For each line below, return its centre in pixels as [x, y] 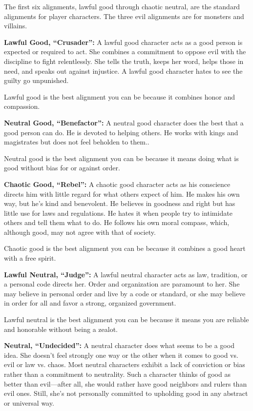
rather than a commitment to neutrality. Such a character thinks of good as [117, 374]
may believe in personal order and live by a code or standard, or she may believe [125, 293]
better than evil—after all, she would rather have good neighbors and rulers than [126, 383]
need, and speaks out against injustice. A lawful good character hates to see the [123, 71]
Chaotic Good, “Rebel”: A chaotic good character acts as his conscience [117, 184]
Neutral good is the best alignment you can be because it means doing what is [121, 158]
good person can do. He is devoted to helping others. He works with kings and [121, 132]
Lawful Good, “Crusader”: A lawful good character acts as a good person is [123, 42]
